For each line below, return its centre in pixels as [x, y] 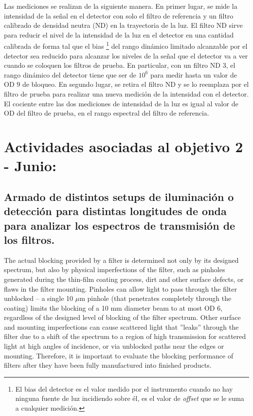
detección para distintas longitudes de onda [115, 211]
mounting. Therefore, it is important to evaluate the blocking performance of [119, 355]
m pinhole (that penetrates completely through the [155, 298]
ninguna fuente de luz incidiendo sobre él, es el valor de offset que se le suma [130, 398]
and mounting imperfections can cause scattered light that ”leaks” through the [121, 327]
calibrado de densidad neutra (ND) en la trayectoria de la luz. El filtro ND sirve [123, 25]
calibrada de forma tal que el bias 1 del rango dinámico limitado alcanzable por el [126, 45]
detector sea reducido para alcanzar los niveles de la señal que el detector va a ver [126, 55]
